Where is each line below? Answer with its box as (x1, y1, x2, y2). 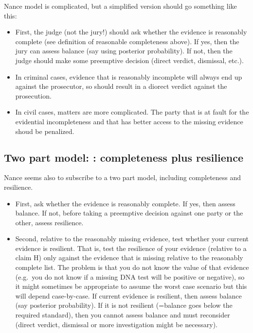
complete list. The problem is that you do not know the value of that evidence (15, 262, 249, 272)
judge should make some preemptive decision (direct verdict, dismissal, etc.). (15, 55, 244, 65)
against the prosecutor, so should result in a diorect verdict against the (15, 81, 227, 91)
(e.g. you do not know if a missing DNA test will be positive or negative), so (15, 271, 245, 282)
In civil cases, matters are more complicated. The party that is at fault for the (15, 107, 249, 117)
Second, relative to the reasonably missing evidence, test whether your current (15, 233, 249, 244)
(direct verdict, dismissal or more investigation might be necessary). (15, 319, 217, 329)
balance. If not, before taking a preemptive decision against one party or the (15, 208, 243, 218)
